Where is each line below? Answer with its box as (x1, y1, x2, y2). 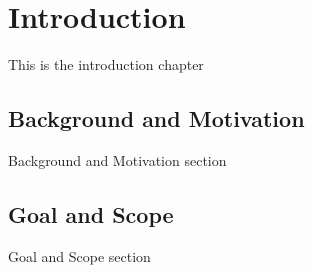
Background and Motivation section (8, 149, 227, 170)
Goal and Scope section (8, 245, 151, 266)
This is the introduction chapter (8, 54, 204, 75)
